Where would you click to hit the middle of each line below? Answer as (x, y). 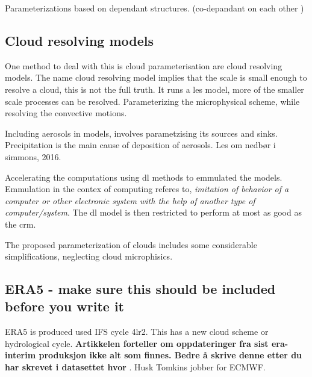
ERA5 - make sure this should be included (140, 289)
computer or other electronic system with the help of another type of (130, 200)
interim (20, 355)
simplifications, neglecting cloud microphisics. (89, 256)
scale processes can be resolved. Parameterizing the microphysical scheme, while (152, 101)
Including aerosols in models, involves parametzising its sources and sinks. (141, 133)
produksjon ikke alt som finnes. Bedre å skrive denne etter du (170, 355)
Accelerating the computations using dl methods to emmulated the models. (144, 177)
